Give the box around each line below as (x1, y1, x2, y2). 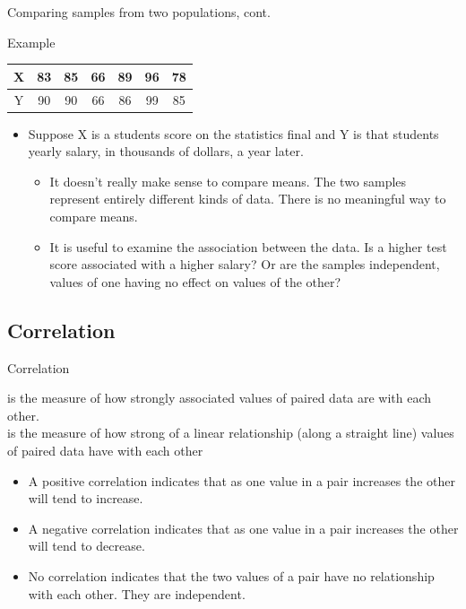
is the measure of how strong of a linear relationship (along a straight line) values (7, 423, 454, 442)
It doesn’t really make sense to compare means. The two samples (49, 171, 407, 190)
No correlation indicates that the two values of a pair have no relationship (28, 566, 435, 585)
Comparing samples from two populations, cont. (7, 3, 271, 21)
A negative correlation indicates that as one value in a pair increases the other (28, 518, 459, 537)
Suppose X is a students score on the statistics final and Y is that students (28, 124, 439, 143)
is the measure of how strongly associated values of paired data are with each (7, 388, 432, 407)
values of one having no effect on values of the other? (49, 272, 341, 291)
